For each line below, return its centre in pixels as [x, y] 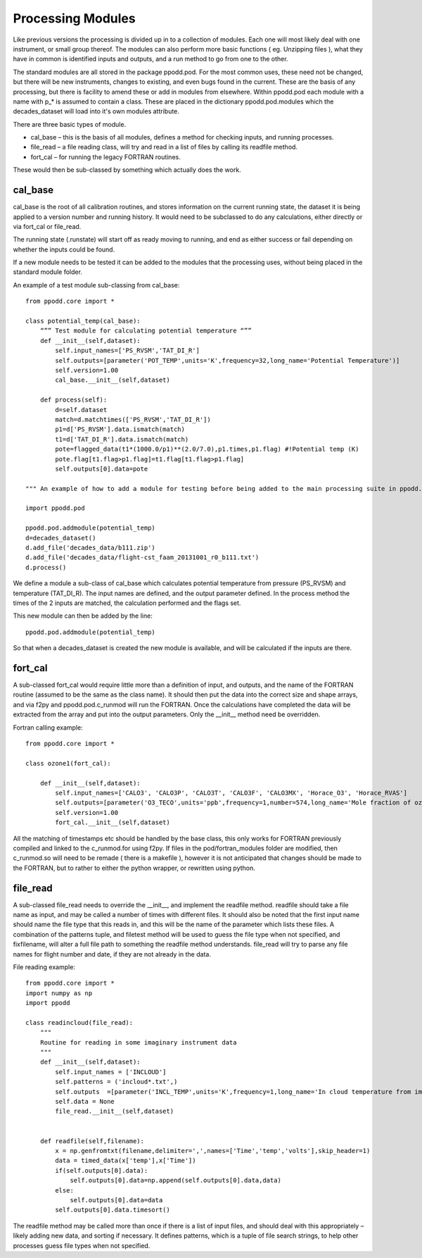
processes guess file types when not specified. [82, 1245]
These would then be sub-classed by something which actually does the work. [127, 170]
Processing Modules [75, 18]
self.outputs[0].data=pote [102, 469]
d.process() [46, 567]
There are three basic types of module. [70, 124]
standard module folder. [47, 272]
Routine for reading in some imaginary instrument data [138, 1042]
